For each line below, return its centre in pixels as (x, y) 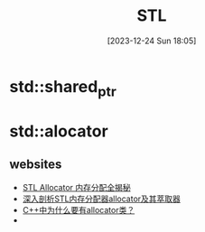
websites (36, 165)
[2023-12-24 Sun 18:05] (152, 41)
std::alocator (59, 131)
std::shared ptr (63, 88)
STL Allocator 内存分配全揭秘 (76, 187)
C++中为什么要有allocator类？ (79, 209)
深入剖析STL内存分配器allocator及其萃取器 (101, 199)
